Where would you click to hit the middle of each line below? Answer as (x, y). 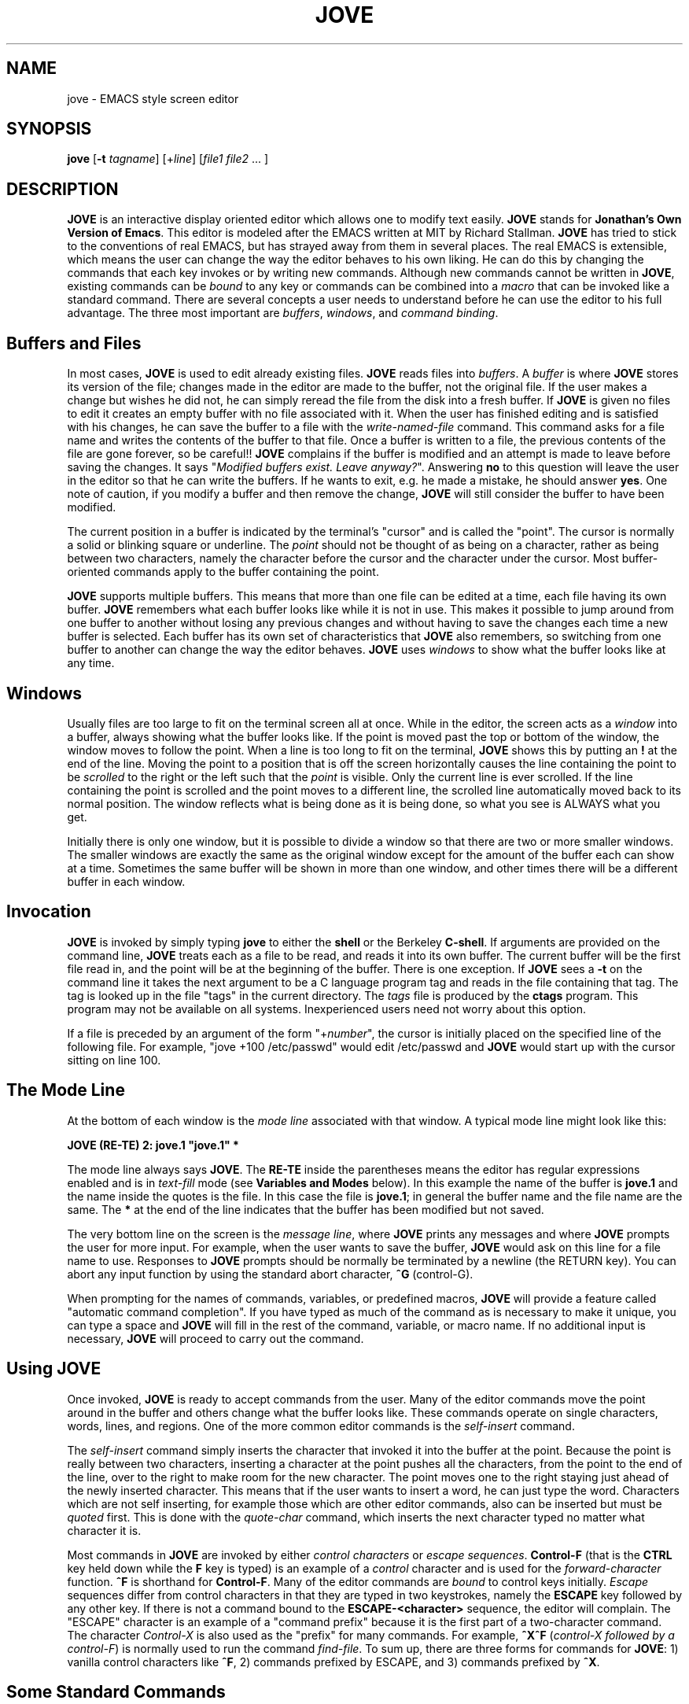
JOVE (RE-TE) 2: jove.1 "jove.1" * (153, 1145)
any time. (91, 663)
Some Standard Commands (116, 1691)
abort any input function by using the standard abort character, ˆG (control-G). (270, 1274)
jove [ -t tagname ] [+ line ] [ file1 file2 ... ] (168, 159)
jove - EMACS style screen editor (153, 98)
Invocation (49, 912)
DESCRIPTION (63, 189)
